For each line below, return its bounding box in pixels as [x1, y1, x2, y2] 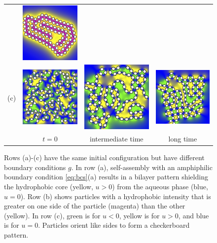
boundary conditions [4, 162, 66, 172]
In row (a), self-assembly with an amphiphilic [75, 162, 213, 172]
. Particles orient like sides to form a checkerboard [38, 220, 190, 230]
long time [168, 134, 197, 144]
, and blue [178, 210, 209, 220]
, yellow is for [119, 210, 160, 220]
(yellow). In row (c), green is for [4, 210, 101, 220]
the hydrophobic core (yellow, [4, 181, 93, 191]
